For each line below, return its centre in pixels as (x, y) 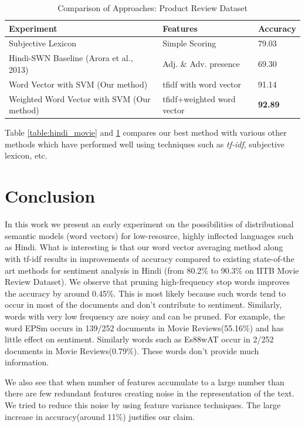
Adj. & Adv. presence (201, 64)
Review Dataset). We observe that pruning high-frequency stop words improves (147, 282)
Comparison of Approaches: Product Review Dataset (152, 8)
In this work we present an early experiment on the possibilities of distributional (149, 224)
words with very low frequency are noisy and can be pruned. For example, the (145, 316)
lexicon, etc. (26, 155)
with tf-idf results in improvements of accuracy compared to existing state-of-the (150, 258)
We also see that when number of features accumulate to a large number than (145, 381)
